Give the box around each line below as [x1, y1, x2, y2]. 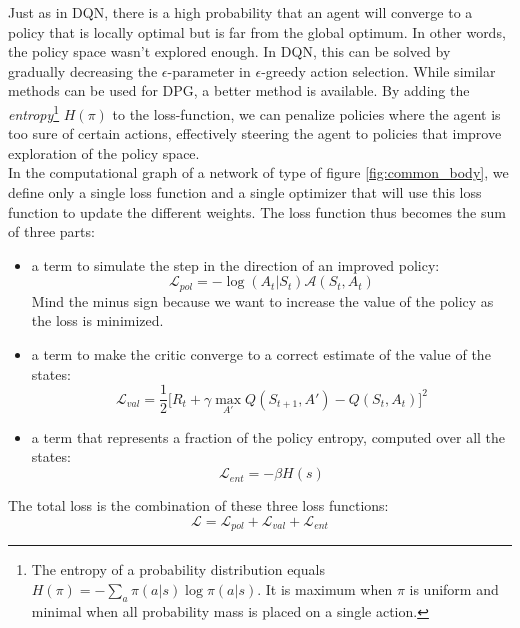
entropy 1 [8, 100, 60, 124]
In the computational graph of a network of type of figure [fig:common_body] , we [8, 162, 509, 183]
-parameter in [167, 60, 251, 81]
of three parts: [8, 221, 95, 242]
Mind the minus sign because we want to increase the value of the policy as [31, 290, 494, 311]
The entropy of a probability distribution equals [31, 559, 325, 580]
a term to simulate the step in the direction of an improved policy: [31, 254, 440, 275]
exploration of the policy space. [8, 142, 200, 163]
